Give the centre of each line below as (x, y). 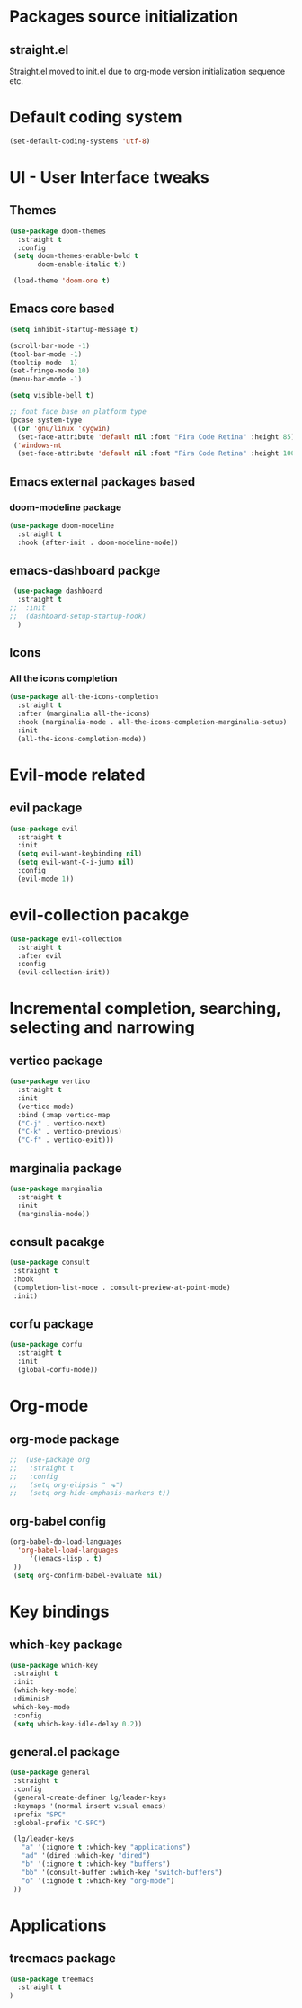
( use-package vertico (50, 1081)
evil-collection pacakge (99, 915)
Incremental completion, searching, (145, 1008)
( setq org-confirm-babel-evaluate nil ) (88, 1575)
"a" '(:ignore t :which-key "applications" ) (106, 1847)
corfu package (51, 1324)
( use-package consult (50, 1263)
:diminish (31, 1699)
